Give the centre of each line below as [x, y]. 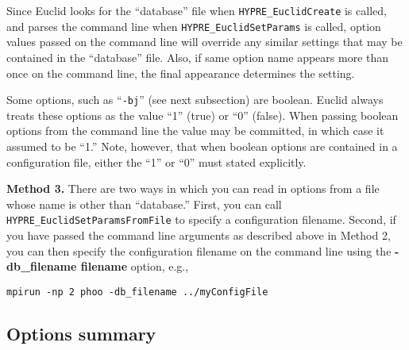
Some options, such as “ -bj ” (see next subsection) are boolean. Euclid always [195, 100]
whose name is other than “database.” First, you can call [144, 204]
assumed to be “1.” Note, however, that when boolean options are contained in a [202, 146]
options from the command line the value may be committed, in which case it [195, 131]
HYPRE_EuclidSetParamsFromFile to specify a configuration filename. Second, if [201, 219]
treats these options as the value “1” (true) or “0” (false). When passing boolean [203, 115]
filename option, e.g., [135, 266]
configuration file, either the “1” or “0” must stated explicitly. [156, 162]
